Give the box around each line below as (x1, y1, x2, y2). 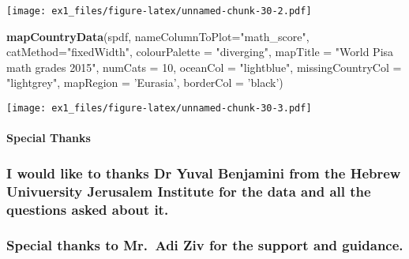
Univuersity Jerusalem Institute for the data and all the (6, 181, 371, 201)
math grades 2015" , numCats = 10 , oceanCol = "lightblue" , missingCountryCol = (6, 58, 402, 75)
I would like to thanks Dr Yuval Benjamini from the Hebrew (6, 163, 401, 182)
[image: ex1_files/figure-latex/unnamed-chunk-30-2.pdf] (6, 6, 312, 17)
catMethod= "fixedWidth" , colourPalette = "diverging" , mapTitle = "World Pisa (6, 43, 394, 60)
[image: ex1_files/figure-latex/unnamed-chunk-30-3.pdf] (6, 103, 312, 114)
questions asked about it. (6, 199, 169, 219)
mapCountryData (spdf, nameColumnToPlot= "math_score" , (6, 28, 310, 44)
